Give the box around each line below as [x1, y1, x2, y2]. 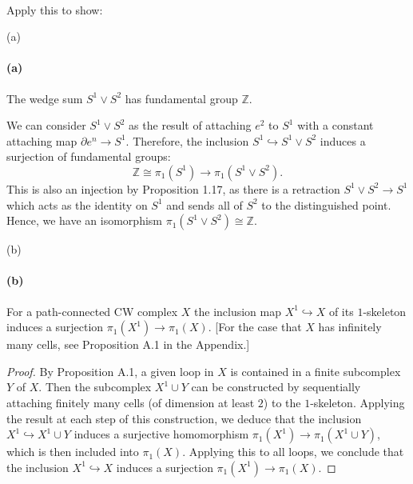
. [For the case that [208, 318, 302, 335]
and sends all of [166, 196, 243, 213]
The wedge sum [6, 90, 83, 106]
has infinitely [318, 318, 382, 335]
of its [328, 302, 354, 319]
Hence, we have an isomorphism [6, 212, 162, 229]
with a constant [297, 117, 374, 134]
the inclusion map [194, 302, 282, 319]
